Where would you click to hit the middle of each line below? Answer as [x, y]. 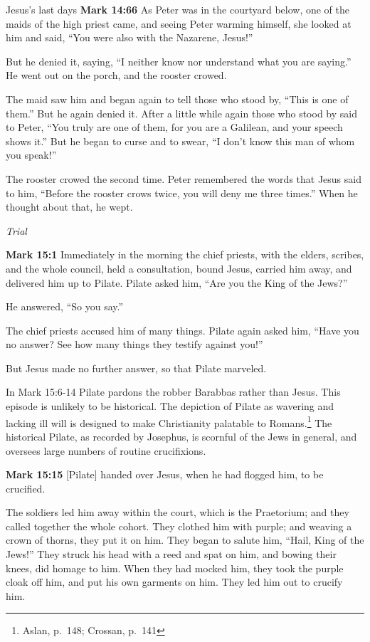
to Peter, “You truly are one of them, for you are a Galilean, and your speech [174, 127]
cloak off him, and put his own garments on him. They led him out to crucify [174, 582]
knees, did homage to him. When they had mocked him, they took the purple [175, 568]
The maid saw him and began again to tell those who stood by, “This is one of [177, 99]
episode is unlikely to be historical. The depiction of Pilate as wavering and [170, 406]
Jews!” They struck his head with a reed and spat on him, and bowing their [171, 554]
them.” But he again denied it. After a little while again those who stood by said [181, 113]
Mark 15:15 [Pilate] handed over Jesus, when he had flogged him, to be [165, 474]
